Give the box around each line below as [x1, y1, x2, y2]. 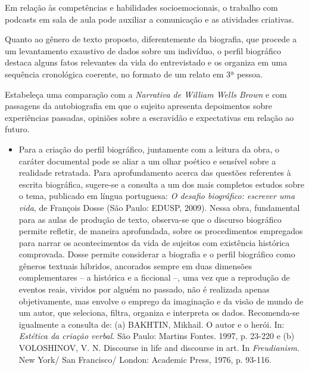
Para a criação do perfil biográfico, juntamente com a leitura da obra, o [18, 142, 279, 155]
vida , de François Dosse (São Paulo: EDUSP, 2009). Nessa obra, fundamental [18, 201, 300, 213]
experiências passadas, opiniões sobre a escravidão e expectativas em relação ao [5, 111, 294, 123]
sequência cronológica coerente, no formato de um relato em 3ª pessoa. [5, 67, 263, 80]
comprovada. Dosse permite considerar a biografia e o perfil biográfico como [18, 248, 295, 260]
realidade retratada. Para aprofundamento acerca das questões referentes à [18, 166, 291, 179]
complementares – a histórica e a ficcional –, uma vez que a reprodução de [18, 271, 290, 284]
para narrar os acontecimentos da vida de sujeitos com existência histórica [18, 236, 290, 248]
